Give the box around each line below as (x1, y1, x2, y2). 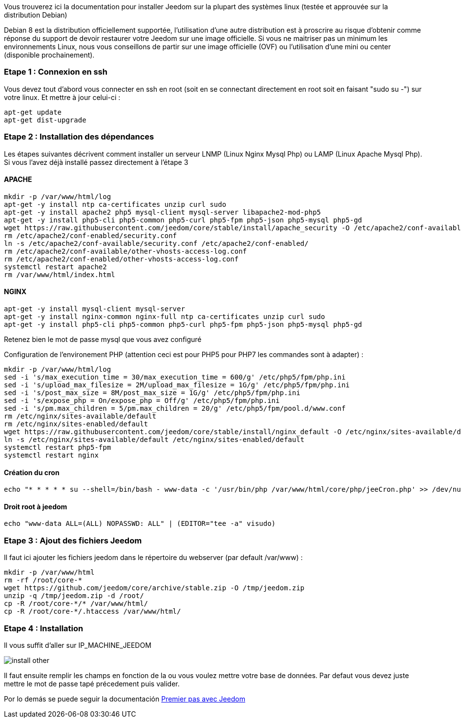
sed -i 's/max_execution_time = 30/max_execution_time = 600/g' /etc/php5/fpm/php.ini (4, 373, 346, 381)
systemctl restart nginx (4, 451, 99, 459)
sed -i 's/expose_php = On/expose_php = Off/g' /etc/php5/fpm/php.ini (4, 396, 280, 404)
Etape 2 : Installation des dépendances (4, 132, 154, 142)
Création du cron (4, 468, 60, 477)
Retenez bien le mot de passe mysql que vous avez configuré (4, 335, 202, 343)
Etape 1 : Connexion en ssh (4, 67, 107, 77)
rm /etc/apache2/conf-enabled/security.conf (4, 231, 177, 240)
